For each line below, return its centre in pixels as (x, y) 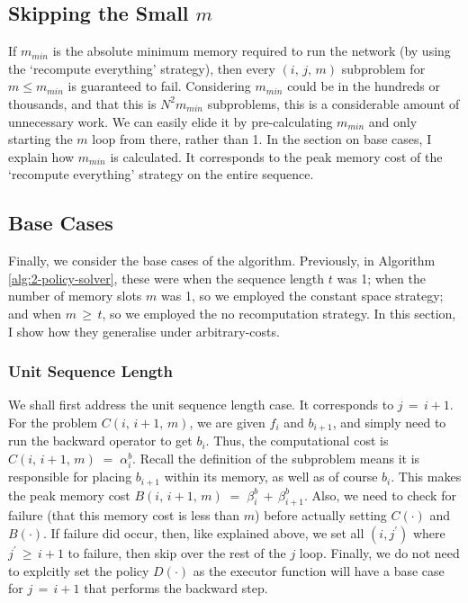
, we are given (227, 422)
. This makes (426, 477)
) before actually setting (321, 515)
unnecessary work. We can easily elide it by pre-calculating (171, 121)
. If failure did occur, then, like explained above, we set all (204, 532)
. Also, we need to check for (380, 495)
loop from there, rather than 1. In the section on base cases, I (262, 139)
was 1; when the (381, 278)
